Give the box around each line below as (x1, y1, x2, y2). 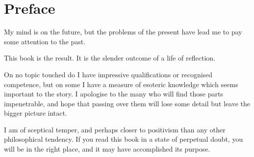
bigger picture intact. (4, 108, 67, 118)
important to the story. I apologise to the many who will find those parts (4, 89, 223, 99)
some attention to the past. (4, 36, 86, 46)
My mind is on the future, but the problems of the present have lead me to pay (4, 27, 242, 37)
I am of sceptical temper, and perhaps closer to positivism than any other (4, 124, 226, 134)
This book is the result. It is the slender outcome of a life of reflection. (4, 53, 215, 63)
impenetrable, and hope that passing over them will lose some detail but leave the (4, 98, 251, 108)
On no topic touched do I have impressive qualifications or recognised (4, 69, 213, 79)
